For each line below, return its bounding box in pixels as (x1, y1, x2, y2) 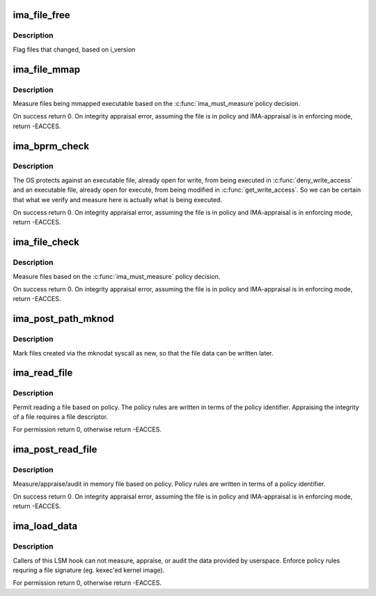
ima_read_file (13, 367, 73, 379)
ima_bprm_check (13, 140, 90, 152)
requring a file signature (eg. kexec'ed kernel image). (13, 565, 165, 574)
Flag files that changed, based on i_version (13, 45, 136, 54)
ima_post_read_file (13, 443, 97, 456)
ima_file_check (13, 236, 79, 248)
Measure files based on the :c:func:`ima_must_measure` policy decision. (13, 272, 221, 280)
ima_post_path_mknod (13, 313, 114, 325)
